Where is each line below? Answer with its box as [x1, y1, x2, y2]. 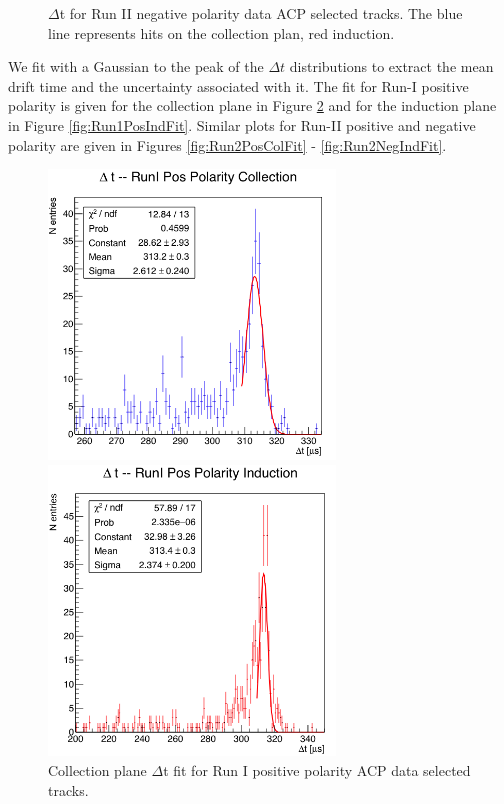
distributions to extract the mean [289, 56, 494, 77]
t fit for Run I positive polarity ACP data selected [163, 760, 471, 781]
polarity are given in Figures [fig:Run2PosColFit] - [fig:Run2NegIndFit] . [8, 134, 447, 155]
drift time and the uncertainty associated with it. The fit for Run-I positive [8, 75, 469, 96]
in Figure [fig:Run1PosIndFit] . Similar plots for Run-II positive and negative [8, 114, 476, 135]
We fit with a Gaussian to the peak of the [8, 56, 264, 77]
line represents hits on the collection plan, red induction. [48, 22, 395, 43]
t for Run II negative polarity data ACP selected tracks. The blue [59, 3, 463, 23]
